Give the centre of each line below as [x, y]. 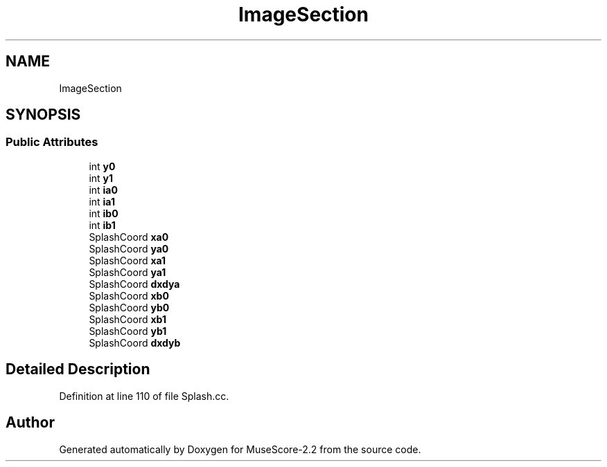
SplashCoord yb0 [129, 307]
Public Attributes [52, 142]
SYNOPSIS [43, 115]
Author [30, 423]
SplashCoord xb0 [129, 295]
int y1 [101, 178]
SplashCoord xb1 [127, 319]
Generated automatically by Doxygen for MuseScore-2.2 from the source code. [240, 449]
